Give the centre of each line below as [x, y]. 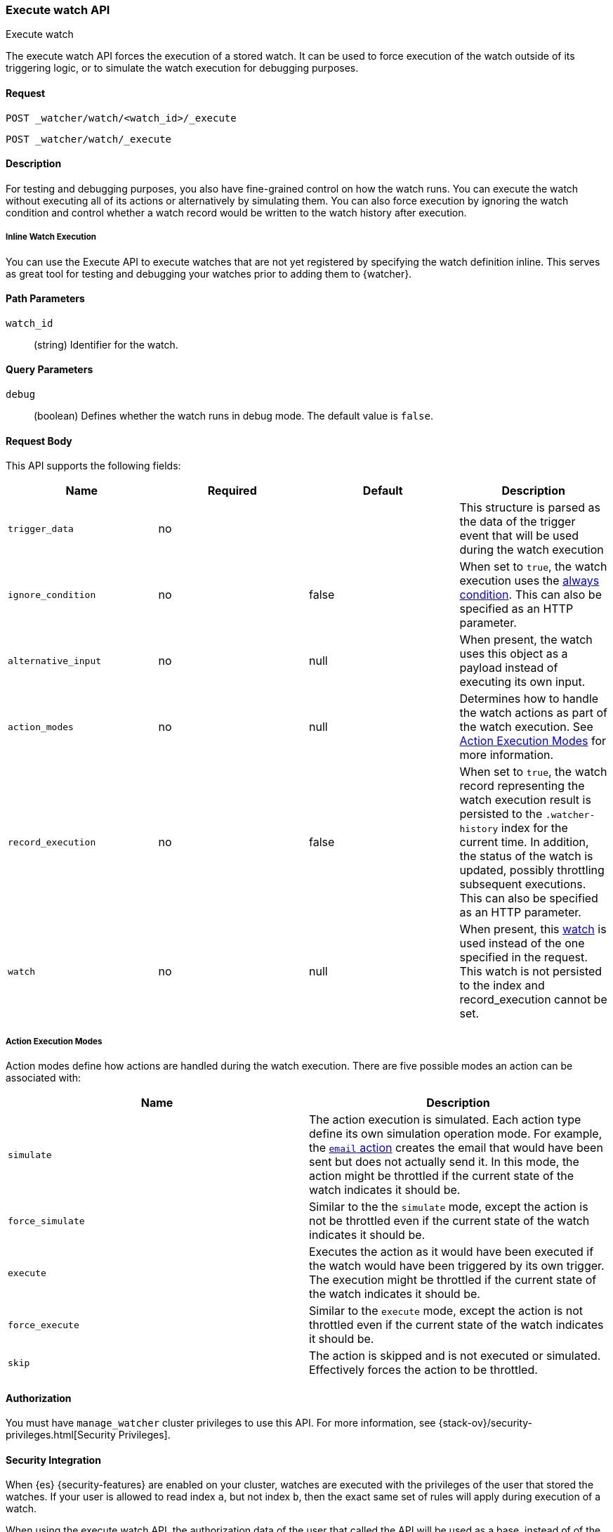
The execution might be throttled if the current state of [453, 1280]
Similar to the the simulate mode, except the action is [449, 1207]
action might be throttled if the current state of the [441, 1176]
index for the [534, 828]
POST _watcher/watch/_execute [89, 139]
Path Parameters [45, 299]
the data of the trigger [518, 522]
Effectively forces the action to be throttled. [423, 1370]
